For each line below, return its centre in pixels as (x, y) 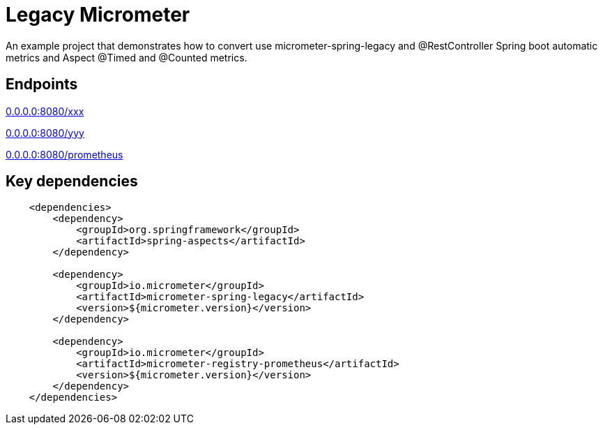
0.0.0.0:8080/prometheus (64, 154)
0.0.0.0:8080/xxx (45, 111)
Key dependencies (72, 181)
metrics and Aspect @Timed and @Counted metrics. (127, 57)
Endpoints (42, 84)
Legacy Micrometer (98, 15)
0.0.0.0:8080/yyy (45, 133)
